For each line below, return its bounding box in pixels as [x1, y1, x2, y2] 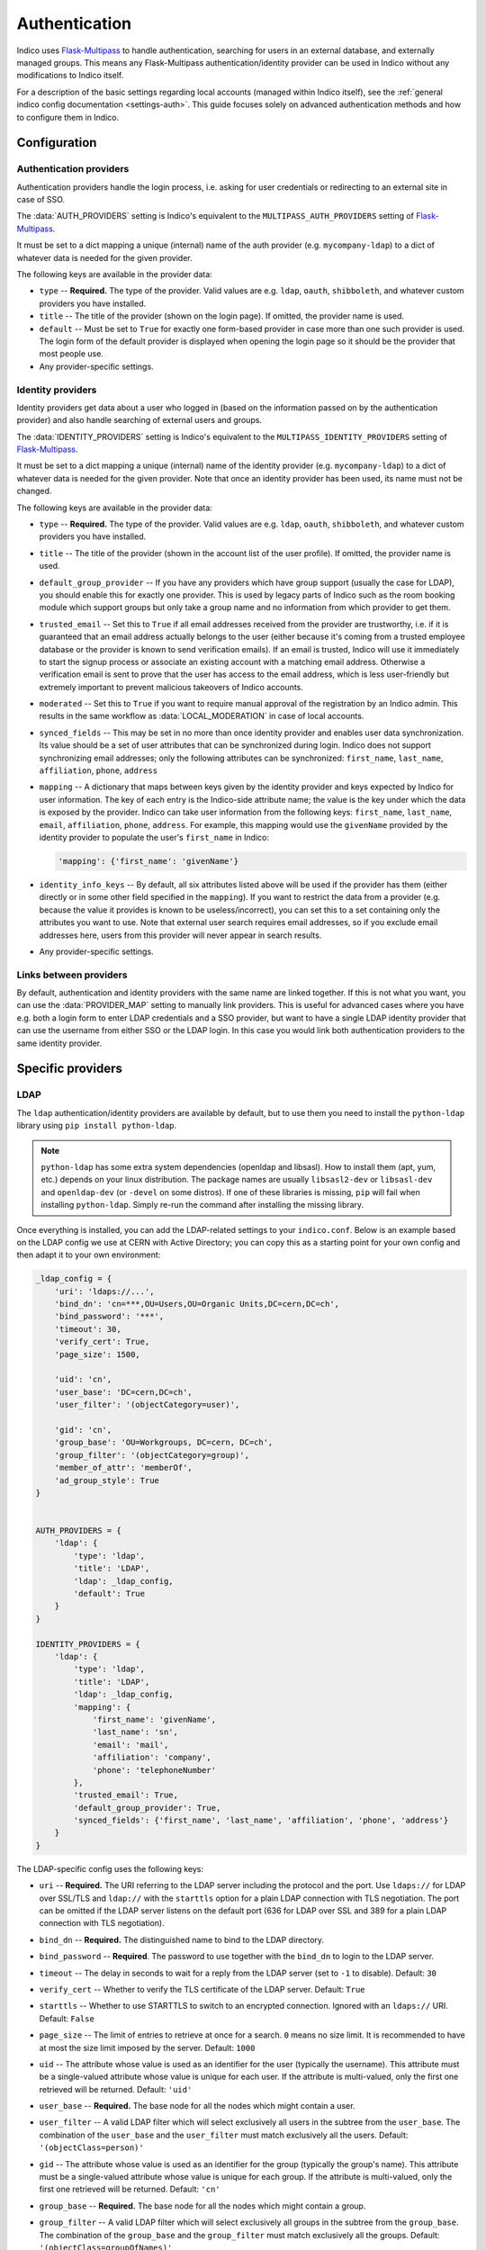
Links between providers [16, 968, 128, 981]
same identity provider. [16, 1038, 103, 1048]
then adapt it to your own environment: [16, 1249, 161, 1260]
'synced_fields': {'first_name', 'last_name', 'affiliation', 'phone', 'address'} [73, 1815, 449, 1826]
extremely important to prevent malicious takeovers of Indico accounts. [39, 681, 303, 692]
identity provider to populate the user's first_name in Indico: [39, 832, 270, 842]
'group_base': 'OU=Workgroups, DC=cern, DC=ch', [54, 1437, 274, 1448]
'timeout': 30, [54, 1324, 121, 1334]
